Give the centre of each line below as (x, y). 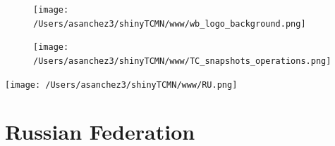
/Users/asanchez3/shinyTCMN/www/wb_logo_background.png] (170, 24)
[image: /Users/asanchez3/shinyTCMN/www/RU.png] (121, 85)
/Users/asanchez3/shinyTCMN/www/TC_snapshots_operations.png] (182, 61)
